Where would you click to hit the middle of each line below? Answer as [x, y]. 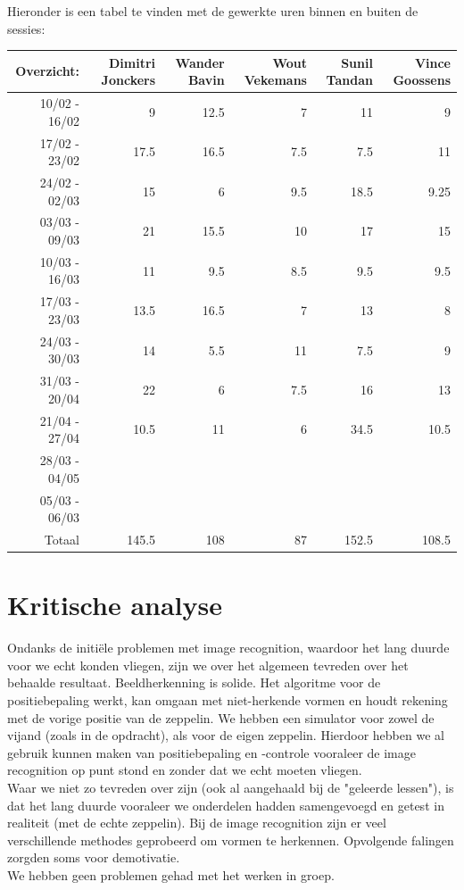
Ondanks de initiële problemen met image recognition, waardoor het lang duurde [228, 648]
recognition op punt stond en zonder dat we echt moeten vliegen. [185, 770]
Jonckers [128, 80]
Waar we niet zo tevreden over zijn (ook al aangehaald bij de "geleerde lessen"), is [231, 787]
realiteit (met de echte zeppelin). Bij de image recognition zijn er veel [197, 823]
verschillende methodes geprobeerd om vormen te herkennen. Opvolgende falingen [231, 840]
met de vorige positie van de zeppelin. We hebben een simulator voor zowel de [221, 717]
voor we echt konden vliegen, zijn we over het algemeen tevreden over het [208, 665]
